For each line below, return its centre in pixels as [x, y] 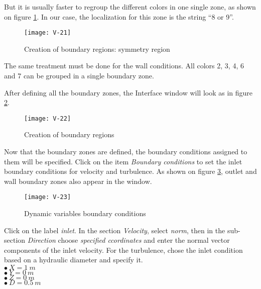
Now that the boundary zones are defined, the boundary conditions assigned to [126, 152]
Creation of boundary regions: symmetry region [97, 49]
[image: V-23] [48, 197]
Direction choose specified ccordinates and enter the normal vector [128, 240]
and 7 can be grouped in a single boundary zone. [79, 76]
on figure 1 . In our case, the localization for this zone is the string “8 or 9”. [119, 16]
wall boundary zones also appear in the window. [78, 181]
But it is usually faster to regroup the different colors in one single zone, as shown [130, 7]
